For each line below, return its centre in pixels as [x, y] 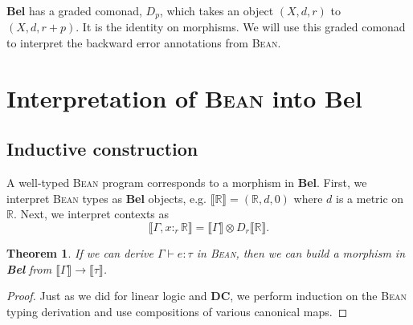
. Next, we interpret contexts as [91, 214]
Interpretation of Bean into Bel [184, 97]
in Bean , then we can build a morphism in [301, 253]
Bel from [29, 268]
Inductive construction [102, 149]
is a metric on [370, 198]
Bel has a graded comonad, [74, 10]
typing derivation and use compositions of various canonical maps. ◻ [177, 311]
